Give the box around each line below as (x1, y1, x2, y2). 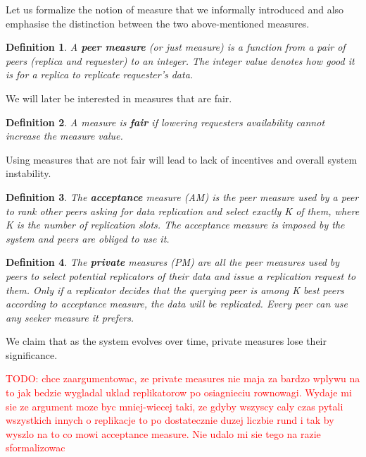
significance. (6, 347, 58, 362)
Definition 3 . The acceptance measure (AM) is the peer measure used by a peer (6, 189, 359, 204)
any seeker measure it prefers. (6, 310, 134, 324)
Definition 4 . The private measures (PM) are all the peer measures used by (6, 255, 340, 269)
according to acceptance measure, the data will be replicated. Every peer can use (6, 296, 348, 311)
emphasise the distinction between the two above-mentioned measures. (6, 16, 310, 30)
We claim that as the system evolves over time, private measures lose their (6, 334, 327, 348)
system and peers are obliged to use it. (6, 231, 170, 245)
